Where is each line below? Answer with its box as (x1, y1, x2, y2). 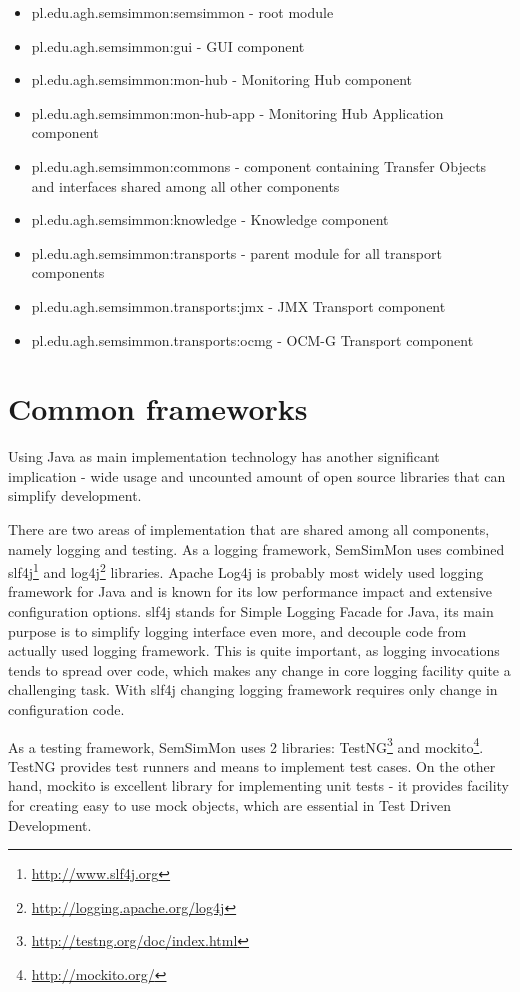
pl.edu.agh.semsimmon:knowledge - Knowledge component (31, 209, 389, 230)
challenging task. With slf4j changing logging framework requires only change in (8, 679, 498, 700)
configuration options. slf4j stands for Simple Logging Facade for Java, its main (8, 601, 494, 622)
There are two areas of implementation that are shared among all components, (8, 519, 490, 540)
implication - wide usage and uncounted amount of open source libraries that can (8, 465, 506, 486)
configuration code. (8, 699, 125, 720)
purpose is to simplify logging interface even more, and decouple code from (8, 620, 467, 641)
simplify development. (8, 485, 142, 506)
